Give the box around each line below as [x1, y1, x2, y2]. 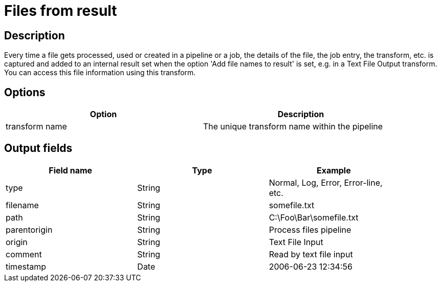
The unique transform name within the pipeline [203, 121, 383, 132]
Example [316, 165, 351, 175]
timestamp [6, 261, 47, 272]
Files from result [4, 2, 117, 19]
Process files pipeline [269, 224, 351, 235]
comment [6, 249, 42, 259]
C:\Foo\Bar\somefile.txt [269, 212, 359, 223]
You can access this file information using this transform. [4, 68, 196, 77]
